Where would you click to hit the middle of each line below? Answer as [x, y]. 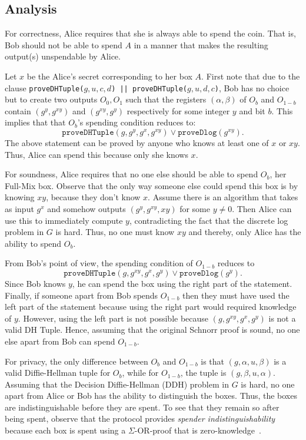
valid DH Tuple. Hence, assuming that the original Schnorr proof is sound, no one [152, 330]
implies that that [35, 122]
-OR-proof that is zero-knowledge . [198, 430]
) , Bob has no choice [252, 87]
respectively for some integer [178, 110]
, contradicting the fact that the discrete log [209, 220]
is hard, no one [268, 384]
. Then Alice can [262, 208]
